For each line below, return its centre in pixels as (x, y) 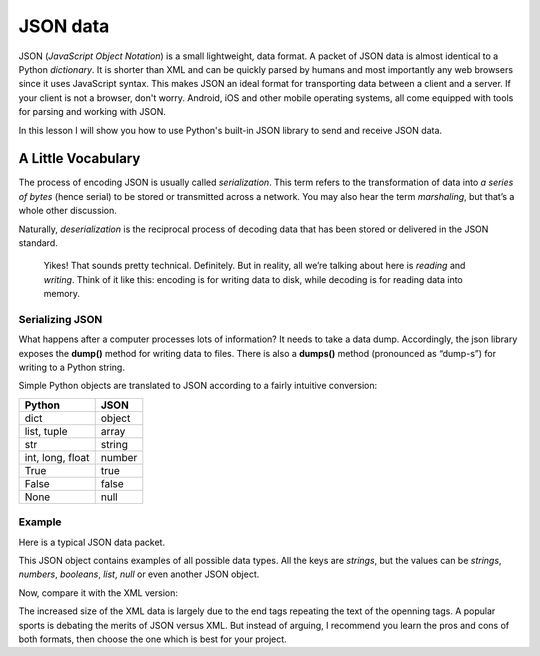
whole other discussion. (67, 211)
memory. (61, 294)
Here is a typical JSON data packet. (91, 542)
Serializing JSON (60, 319)
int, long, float (57, 457)
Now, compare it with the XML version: (98, 592)
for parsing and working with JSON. (92, 112)
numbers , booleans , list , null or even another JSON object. (139, 574)
